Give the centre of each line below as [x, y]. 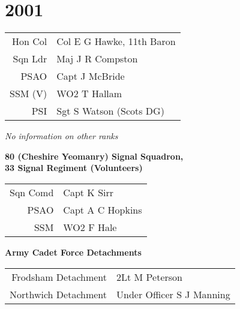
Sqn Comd [32, 192]
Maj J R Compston [97, 59]
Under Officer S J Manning [173, 294]
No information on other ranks [61, 136]
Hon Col [30, 41]
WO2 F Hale [90, 227]
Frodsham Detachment [59, 277]
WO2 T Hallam [89, 94]
